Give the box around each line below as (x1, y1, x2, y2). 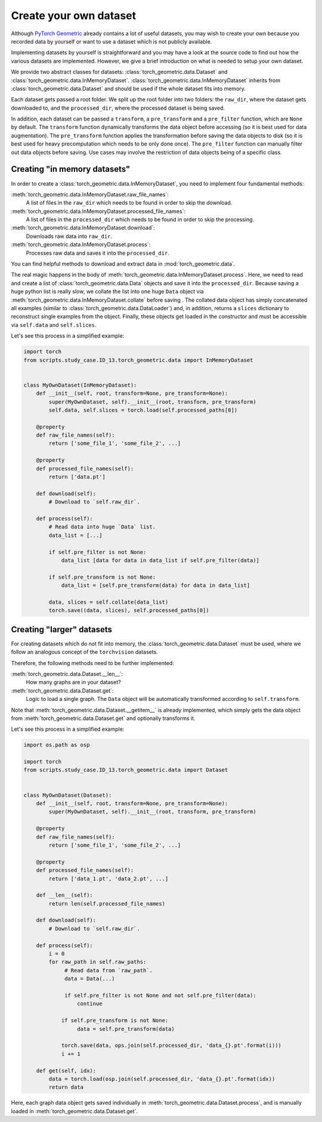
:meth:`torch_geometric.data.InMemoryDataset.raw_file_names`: (11, 191, 169, 198)
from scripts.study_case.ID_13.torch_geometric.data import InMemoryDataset (23, 357, 253, 363)
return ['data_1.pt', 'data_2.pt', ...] (48, 875, 169, 882)
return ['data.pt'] (48, 474, 106, 480)
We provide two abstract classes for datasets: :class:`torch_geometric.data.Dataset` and (11, 69, 228, 76)
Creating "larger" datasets (11, 624, 113, 635)
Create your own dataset (11, 9, 137, 22)
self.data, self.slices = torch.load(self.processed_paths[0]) (48, 406, 238, 413)
